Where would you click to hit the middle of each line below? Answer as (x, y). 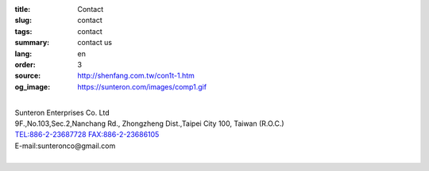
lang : (23, 53)
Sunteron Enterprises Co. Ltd (62, 112)
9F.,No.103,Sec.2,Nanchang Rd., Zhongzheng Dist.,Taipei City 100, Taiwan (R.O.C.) (150, 123)
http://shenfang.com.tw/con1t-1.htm (136, 76)
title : (23, 9)
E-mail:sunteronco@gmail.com (65, 146)
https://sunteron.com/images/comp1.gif (142, 86)
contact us (95, 43)
